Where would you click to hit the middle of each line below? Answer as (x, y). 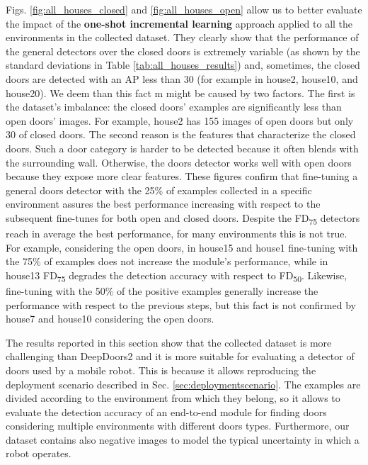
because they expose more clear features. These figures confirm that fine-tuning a (182, 176)
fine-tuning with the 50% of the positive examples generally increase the (162, 290)
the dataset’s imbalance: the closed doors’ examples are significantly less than (174, 107)
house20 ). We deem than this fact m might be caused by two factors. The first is (180, 93)
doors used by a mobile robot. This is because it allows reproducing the (161, 370)
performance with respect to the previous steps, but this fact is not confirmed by (181, 304)
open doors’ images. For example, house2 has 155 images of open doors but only (180, 120)
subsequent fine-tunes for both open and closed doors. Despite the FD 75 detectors (183, 218)
